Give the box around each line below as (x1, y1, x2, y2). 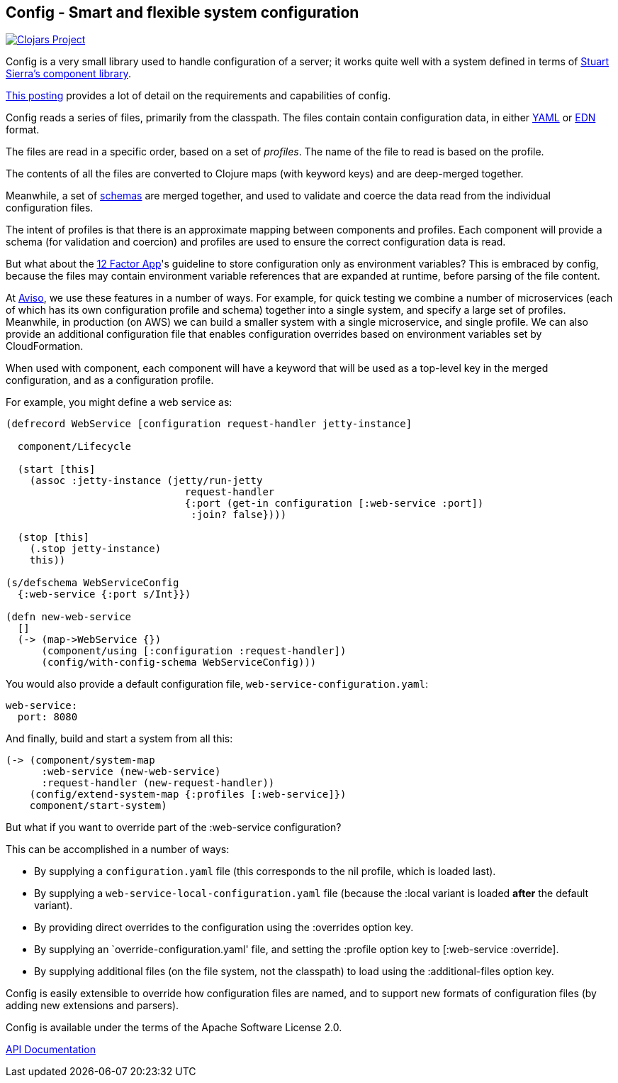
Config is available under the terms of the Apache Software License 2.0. (6, 1021, 342, 1034)
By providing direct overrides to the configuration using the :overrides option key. (34, 921, 414, 934)
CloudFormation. (6, 340, 84, 353)
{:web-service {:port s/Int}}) (17, 588, 191, 600)
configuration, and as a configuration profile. (6, 374, 214, 387)
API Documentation (6, 1043, 96, 1056)
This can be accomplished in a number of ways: (6, 843, 230, 856)
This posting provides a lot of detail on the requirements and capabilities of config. (6, 89, 391, 102)
